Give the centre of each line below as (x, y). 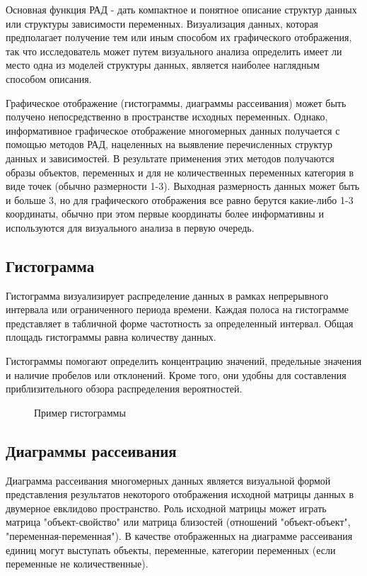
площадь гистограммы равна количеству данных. (111, 337)
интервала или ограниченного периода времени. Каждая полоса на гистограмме (177, 309)
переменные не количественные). (77, 564)
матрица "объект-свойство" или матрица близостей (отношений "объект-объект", (178, 522)
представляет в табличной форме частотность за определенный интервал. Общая (180, 323)
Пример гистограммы (80, 412)
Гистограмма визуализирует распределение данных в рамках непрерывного (167, 295)
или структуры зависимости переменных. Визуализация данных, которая (162, 23)
